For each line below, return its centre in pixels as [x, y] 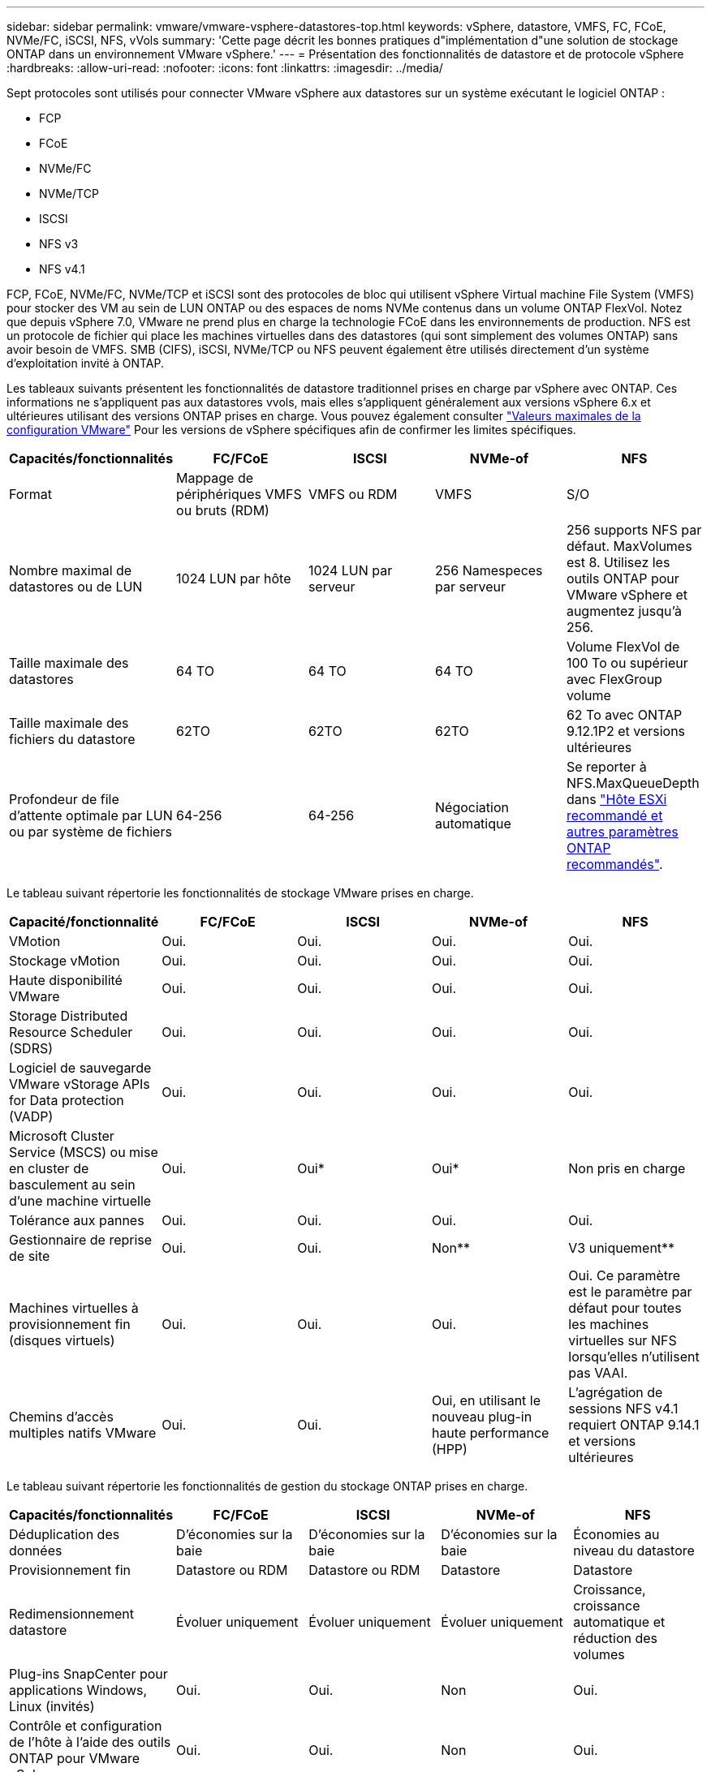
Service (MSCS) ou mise [84, 1152]
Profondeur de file [64, 799]
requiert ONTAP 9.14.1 [634, 1425]
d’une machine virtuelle [80, 1201]
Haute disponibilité [66, 980]
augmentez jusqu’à [624, 611]
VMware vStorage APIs [80, 1084]
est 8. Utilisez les [618, 562]
